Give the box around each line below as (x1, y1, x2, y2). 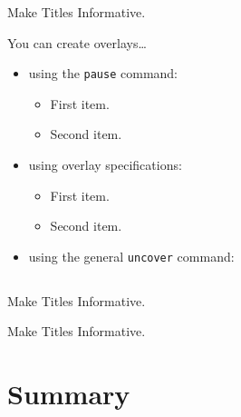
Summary (7, 375, 130, 412)
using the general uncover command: (28, 246, 235, 265)
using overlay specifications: (28, 155, 182, 174)
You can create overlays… (7, 33, 147, 52)
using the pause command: (28, 64, 178, 83)
